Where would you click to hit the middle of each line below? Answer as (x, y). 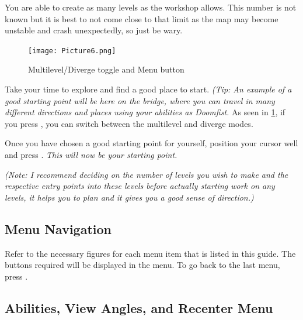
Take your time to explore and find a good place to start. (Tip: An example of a (148, 89)
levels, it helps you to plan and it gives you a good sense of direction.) (129, 197)
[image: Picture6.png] (72, 51)
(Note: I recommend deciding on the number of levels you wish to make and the (147, 174)
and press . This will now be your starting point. (91, 154)
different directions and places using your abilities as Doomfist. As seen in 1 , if (145, 112)
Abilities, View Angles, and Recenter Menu (139, 307)
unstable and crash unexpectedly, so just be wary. (94, 30)
